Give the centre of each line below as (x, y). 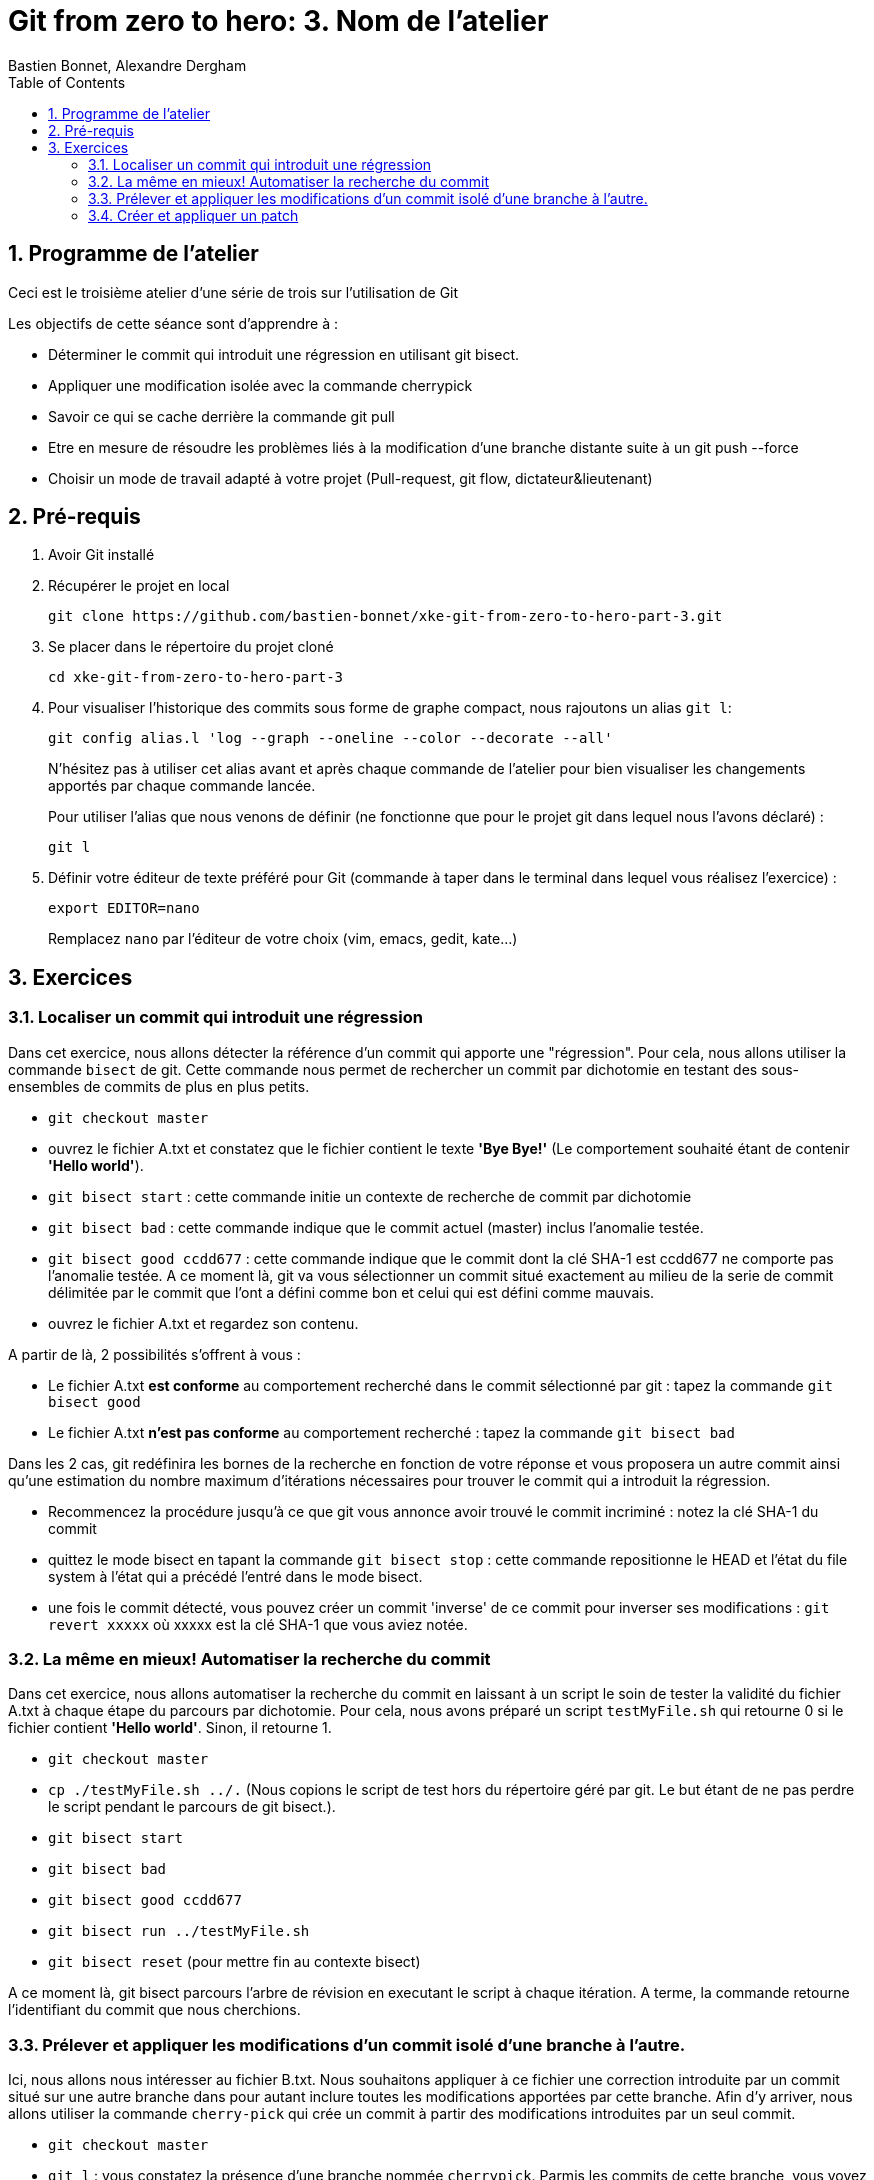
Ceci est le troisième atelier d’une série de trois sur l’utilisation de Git (233, 292)
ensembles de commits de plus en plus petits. (159, 1086)
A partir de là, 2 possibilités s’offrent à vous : (154, 1354)
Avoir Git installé (101, 555)
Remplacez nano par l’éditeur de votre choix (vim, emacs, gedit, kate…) (283, 939)
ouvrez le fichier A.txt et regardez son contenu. (203, 1323)
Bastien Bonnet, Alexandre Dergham (127, 65)
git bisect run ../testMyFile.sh (179, 1931)
